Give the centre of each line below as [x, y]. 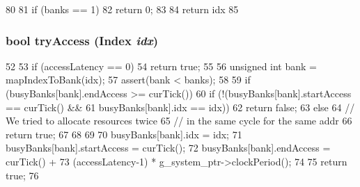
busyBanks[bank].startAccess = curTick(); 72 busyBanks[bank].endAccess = [168, 148]
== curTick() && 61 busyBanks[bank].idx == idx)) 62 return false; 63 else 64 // [180, 107]
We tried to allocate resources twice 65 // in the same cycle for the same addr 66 [179, 121]
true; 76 [22, 175]
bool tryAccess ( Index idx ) [82, 40]
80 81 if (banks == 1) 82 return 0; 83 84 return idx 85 [122, 9]
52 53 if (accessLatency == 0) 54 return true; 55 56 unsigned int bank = [161, 66]
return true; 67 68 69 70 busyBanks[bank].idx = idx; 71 [124, 134]
